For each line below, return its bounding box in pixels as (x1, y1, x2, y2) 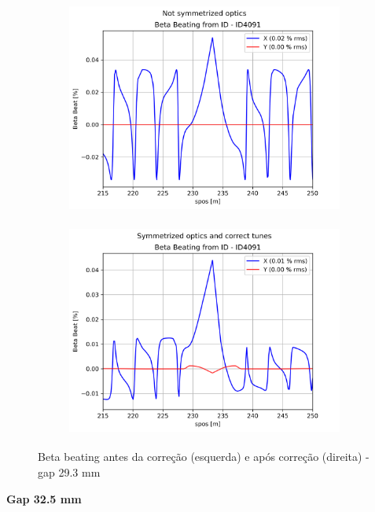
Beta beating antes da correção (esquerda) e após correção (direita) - (38, 448, 369, 465)
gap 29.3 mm (38, 463, 101, 480)
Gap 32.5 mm (6, 490, 82, 506)
